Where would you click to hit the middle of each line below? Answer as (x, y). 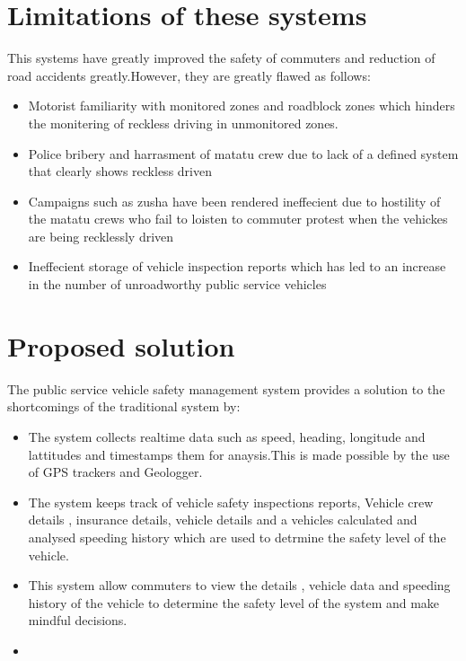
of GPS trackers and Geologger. (115, 472)
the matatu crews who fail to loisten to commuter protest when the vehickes (238, 219)
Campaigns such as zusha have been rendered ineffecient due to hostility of (234, 201)
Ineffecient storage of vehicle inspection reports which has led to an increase (237, 266)
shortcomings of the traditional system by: (124, 406)
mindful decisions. (78, 620)
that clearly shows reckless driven (120, 171)
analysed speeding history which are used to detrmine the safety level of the (237, 537)
